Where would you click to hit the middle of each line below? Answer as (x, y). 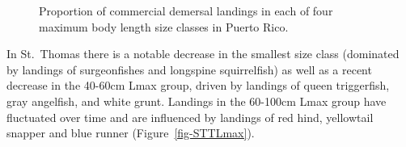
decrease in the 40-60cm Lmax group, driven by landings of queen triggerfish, (198, 85)
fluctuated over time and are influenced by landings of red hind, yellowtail (190, 117)
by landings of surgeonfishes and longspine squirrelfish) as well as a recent (189, 69)
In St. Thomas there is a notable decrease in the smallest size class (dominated (203, 54)
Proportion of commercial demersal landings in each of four (186, 10)
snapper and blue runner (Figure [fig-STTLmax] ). (131, 133)
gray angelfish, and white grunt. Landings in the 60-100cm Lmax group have (197, 101)
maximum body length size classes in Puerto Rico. (164, 26)
